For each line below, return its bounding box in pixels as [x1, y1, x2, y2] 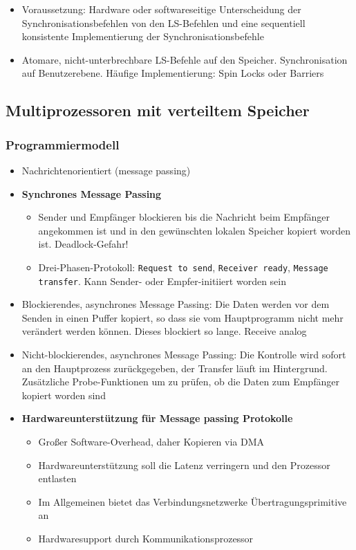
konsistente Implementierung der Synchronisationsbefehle [21, 29, 264, 44]
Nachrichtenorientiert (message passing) [21, 163, 191, 177]
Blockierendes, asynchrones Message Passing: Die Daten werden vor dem [21, 297, 330, 311]
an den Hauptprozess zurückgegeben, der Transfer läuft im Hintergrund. [21, 360, 328, 375]
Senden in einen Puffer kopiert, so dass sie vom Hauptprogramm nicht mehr [21, 310, 344, 324]
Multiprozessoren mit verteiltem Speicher [6, 100, 310, 121]
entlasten [38, 471, 77, 486]
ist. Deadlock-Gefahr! [38, 237, 129, 251]
